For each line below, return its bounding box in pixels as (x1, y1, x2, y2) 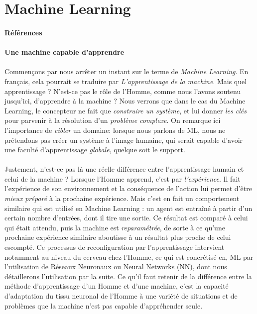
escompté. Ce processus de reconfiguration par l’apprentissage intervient (4, 242, 225, 252)
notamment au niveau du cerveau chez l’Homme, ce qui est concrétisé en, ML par (4, 251, 254, 262)
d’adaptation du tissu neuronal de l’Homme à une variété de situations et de (4, 291, 238, 301)
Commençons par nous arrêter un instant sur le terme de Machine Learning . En (4, 66, 249, 77)
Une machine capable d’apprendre (4, 47, 125, 57)
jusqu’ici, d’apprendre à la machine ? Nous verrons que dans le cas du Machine (4, 96, 246, 106)
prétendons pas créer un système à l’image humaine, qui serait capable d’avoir (4, 134, 243, 145)
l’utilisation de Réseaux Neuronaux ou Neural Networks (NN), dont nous (4, 261, 227, 272)
